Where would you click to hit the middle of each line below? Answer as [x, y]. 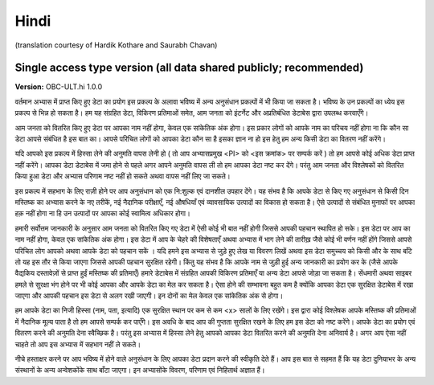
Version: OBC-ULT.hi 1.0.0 [59, 87]
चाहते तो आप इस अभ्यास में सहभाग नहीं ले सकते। [78, 344]
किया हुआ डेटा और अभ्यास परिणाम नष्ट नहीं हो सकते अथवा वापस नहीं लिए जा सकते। [123, 176]
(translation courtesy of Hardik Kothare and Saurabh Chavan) [116, 45]
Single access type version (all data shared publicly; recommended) [189, 68]
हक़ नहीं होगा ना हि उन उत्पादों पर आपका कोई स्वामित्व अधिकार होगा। [102, 214]
